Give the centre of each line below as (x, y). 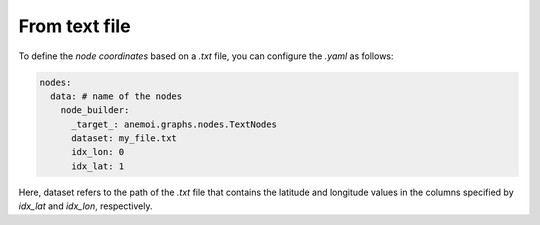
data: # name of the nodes (116, 96)
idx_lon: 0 (98, 152)
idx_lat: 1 (98, 166)
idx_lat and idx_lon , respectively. (85, 206)
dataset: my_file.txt (124, 138)
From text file (74, 26)
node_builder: (95, 110)
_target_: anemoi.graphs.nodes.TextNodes (174, 124)
